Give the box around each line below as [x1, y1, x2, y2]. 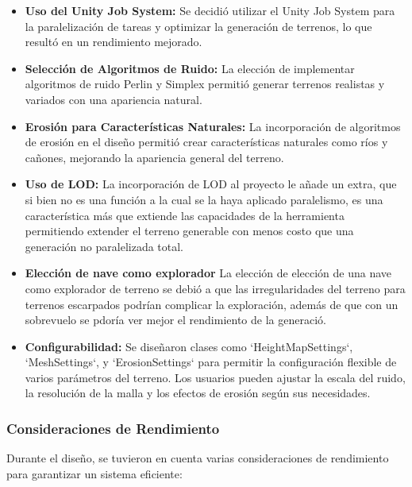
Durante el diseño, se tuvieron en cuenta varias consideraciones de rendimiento [6, 450, 389, 466]
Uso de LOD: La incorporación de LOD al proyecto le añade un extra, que [25, 176, 397, 192]
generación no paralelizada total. [25, 238, 184, 254]
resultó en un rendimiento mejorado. [25, 33, 202, 50]
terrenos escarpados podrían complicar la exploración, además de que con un [25, 296, 399, 312]
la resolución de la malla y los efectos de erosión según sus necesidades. [25, 385, 371, 401]
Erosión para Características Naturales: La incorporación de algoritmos [25, 118, 401, 134]
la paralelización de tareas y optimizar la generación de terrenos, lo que [25, 17, 372, 34]
